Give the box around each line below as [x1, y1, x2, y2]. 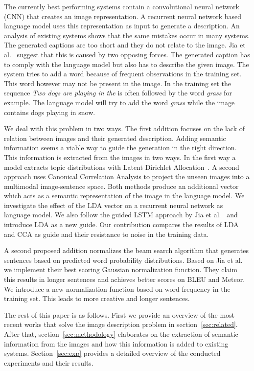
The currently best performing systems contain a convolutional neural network [4, 1, 239, 11]
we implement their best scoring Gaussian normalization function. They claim [4, 264, 237, 275]
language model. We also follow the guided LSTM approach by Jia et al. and [4, 209, 238, 220]
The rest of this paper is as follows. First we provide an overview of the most [4, 309, 235, 320]
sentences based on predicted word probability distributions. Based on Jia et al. [4, 255, 243, 265]
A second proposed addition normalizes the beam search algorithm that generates [4, 245, 249, 255]
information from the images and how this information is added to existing [4, 338, 229, 348]
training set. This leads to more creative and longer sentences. [4, 293, 190, 303]
